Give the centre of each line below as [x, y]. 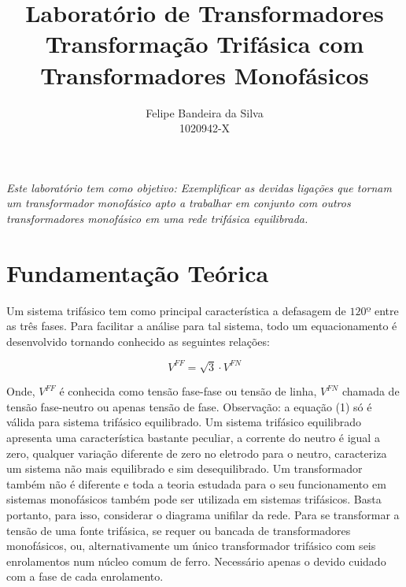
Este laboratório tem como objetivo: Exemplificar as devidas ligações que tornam [199, 187]
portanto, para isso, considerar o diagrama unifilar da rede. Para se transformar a [203, 515]
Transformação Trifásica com [205, 44]
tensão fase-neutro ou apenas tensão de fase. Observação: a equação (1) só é [189, 406]
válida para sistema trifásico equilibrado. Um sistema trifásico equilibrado [184, 422]
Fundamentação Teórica [138, 272]
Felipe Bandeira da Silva [205, 112]
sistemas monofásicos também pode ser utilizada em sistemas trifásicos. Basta [194, 499]
